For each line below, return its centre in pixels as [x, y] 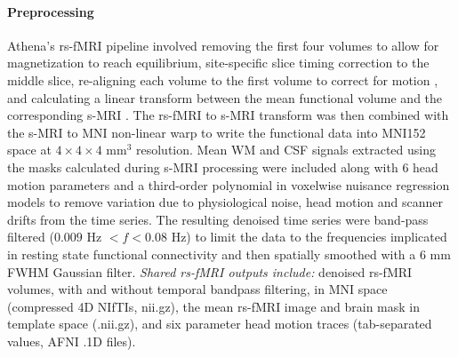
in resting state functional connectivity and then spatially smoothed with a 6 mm [229, 254]
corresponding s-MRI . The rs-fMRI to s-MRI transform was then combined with [228, 115]
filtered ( [31, 237]
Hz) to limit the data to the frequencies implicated [309, 237]
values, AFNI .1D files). [72, 341]
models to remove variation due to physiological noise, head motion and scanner [225, 202]
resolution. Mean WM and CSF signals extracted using [285, 150]
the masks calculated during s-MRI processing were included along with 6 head [223, 167]
